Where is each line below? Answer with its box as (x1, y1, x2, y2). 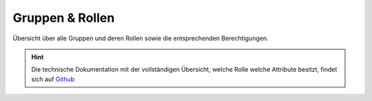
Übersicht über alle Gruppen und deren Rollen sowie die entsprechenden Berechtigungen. (12, 34, 269, 42)
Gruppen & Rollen (12, 10, 115, 25)
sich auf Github (31, 75, 75, 83)
